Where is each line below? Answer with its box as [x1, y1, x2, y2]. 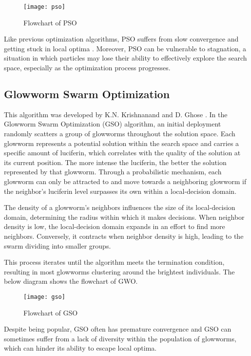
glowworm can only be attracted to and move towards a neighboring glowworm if [4, 176, 247, 186]
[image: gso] [23, 293, 65, 300]
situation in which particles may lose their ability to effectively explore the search [4, 53, 247, 63]
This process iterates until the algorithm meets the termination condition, [4, 257, 225, 267]
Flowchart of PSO [23, 17, 77, 27]
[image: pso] [23, 3, 65, 10]
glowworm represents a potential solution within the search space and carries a [4, 138, 239, 148]
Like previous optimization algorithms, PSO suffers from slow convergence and [4, 34, 239, 44]
